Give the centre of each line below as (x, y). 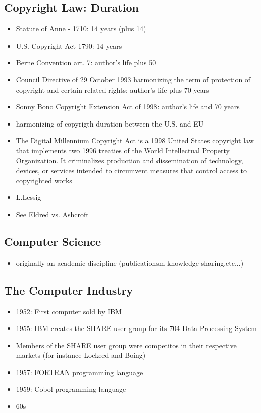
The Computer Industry (69, 290)
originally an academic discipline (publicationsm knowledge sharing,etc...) (130, 262)
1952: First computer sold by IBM (69, 311)
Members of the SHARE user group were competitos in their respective (126, 345)
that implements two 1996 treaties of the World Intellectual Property (123, 150)
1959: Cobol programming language (71, 389)
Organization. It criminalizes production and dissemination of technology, (129, 160)
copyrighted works (44, 180)
